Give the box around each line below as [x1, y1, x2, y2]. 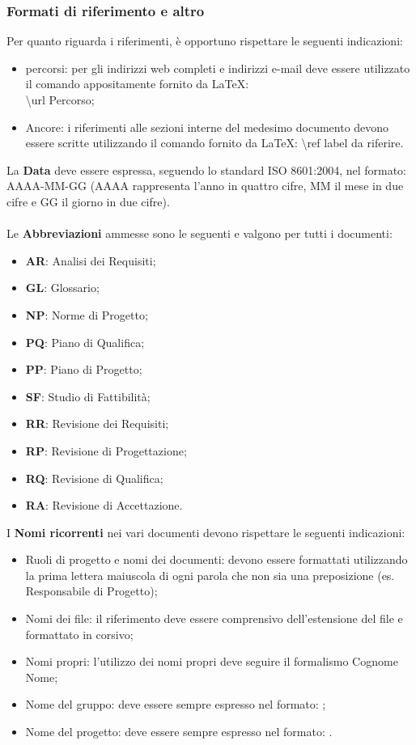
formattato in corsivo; [25, 625, 134, 642]
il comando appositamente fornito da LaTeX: [25, 75, 249, 92]
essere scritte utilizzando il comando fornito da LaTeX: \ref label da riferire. [25, 134, 404, 151]
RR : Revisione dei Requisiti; [25, 415, 169, 432]
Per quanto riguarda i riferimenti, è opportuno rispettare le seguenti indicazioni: [6, 32, 403, 49]
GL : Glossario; [25, 279, 100, 296]
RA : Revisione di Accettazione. [25, 497, 183, 514]
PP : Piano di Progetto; [25, 361, 142, 378]
